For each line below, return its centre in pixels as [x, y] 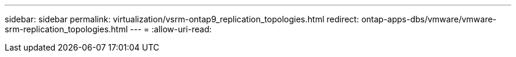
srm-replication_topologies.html [66, 29]
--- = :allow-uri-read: [171, 29]
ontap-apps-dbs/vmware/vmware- [429, 19]
